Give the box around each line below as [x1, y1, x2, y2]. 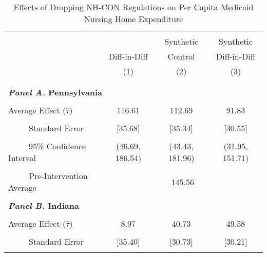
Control [167, 50, 195, 62]
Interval [8, 152, 36, 164]
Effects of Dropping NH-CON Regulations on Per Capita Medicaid [13, 1, 254, 13]
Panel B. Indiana [8, 200, 79, 211]
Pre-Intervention [29, 170, 88, 182]
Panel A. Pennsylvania [8, 86, 102, 98]
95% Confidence [29, 140, 86, 152]
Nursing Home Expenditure [84, 13, 183, 25]
